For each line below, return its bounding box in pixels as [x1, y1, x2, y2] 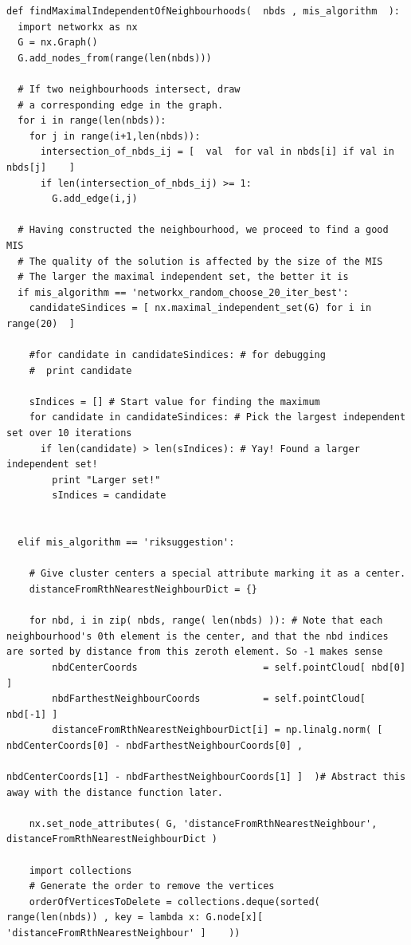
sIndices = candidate [52, 490, 166, 502]
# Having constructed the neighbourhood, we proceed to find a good [18, 224, 389, 236]
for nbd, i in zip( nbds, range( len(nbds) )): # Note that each [29, 615, 383, 627]
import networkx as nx [18, 21, 138, 33]
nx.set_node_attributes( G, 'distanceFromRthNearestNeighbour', [29, 817, 378, 829]
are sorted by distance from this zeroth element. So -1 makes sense [6, 646, 383, 658]
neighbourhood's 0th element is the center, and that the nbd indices [6, 630, 389, 642]
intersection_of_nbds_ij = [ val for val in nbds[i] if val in [40, 146, 394, 158]
